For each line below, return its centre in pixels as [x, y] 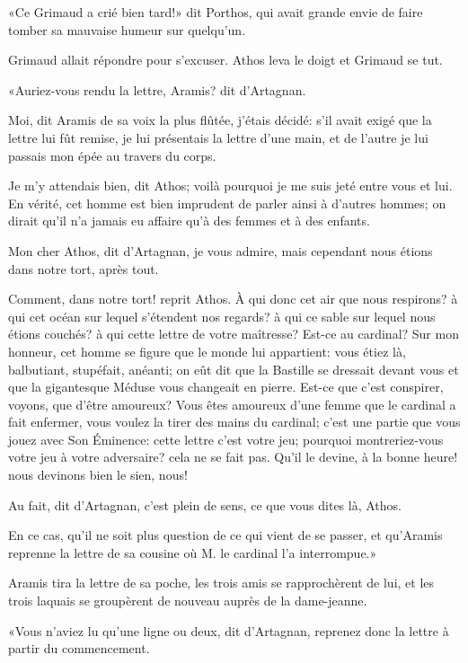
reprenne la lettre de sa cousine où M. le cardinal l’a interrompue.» [193, 552]
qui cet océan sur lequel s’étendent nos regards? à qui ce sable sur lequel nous [222, 316]
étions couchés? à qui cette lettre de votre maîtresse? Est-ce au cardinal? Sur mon [234, 334]
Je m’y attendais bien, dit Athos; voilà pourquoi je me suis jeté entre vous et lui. [230, 186]
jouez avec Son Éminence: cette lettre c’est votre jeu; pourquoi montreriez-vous [226, 439]
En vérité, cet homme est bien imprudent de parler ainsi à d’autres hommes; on [227, 203]
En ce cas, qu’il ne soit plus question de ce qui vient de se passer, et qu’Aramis [225, 535]
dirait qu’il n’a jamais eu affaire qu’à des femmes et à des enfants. [189, 221]
